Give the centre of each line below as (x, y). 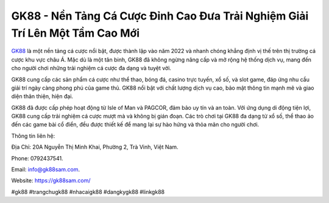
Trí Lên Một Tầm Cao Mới (76, 33)
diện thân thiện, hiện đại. (42, 96)
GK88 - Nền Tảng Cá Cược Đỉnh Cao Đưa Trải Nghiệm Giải (160, 16)
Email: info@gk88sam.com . (46, 169)
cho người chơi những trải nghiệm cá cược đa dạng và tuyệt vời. (91, 68)
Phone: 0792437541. (37, 158)
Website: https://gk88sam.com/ (51, 180)
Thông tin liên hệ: (33, 136)
